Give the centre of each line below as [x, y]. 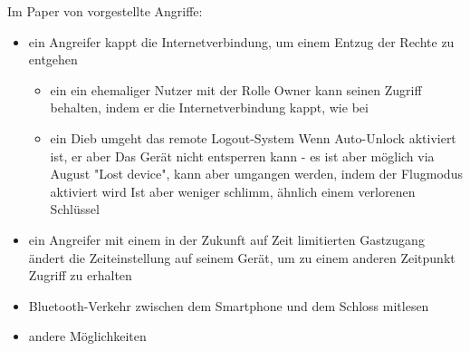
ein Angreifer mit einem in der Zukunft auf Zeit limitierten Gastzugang [226, 239]
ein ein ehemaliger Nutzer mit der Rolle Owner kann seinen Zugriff [236, 89]
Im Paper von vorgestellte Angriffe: [105, 11]
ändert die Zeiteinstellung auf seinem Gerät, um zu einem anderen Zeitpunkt [242, 257]
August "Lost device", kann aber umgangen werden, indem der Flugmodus [256, 174]
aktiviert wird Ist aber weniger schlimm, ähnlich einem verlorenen [233, 191]
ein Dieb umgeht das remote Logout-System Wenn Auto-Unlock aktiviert [253, 137]
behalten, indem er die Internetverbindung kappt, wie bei [209, 107]
